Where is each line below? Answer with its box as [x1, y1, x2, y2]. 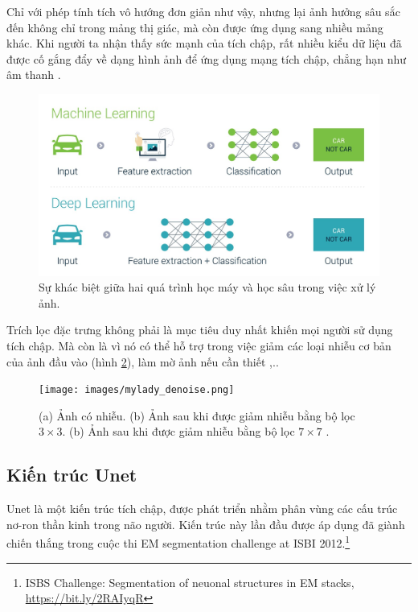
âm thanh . [6, 66, 61, 83]
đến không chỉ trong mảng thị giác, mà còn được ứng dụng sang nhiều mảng [6, 19, 383, 35]
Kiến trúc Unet [6, 462, 137, 487]
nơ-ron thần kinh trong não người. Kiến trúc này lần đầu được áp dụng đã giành [6, 515, 405, 532]
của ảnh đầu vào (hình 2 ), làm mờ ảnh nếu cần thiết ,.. [6, 353, 279, 370]
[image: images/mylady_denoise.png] [39, 384, 235, 396]
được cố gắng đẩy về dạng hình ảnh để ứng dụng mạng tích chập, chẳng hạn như [6, 50, 407, 67]
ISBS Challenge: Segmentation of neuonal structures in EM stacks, [25, 573, 354, 590]
